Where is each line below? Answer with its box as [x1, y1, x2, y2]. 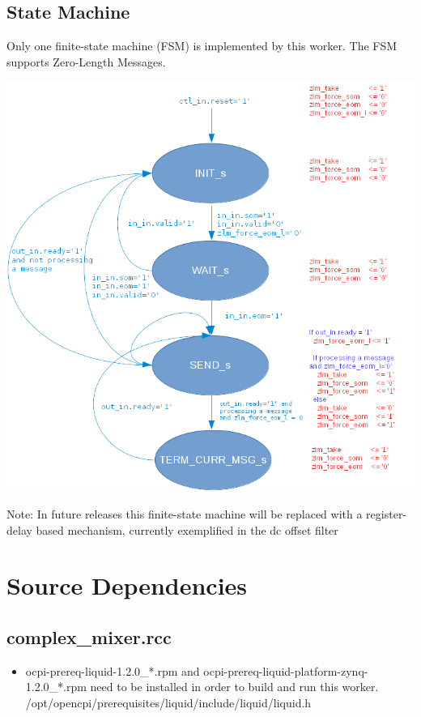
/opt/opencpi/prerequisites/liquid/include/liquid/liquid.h [25, 694, 312, 711]
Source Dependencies [6, 569, 248, 602]
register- [366, 506, 407, 523]
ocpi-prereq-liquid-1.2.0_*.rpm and [25, 662, 200, 679]
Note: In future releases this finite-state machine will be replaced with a [6, 506, 363, 523]
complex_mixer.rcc [6, 625, 172, 650]
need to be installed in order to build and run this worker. [90, 678, 379, 695]
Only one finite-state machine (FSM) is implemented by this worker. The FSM [6, 37, 398, 54]
